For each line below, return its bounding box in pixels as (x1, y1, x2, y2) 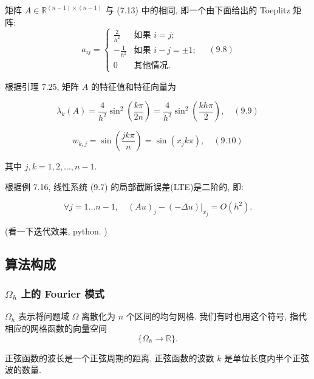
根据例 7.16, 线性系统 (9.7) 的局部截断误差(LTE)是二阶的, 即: (5, 180, 244, 193)
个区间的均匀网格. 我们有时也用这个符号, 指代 (126, 310, 307, 323)
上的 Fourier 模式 (21, 286, 104, 301)
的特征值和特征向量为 (90, 80, 176, 92)
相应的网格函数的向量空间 (5, 321, 107, 334)
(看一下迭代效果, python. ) (5, 224, 108, 237)
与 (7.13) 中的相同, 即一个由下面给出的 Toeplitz (105, 4, 290, 16)
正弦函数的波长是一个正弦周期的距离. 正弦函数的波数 (5, 351, 214, 364)
